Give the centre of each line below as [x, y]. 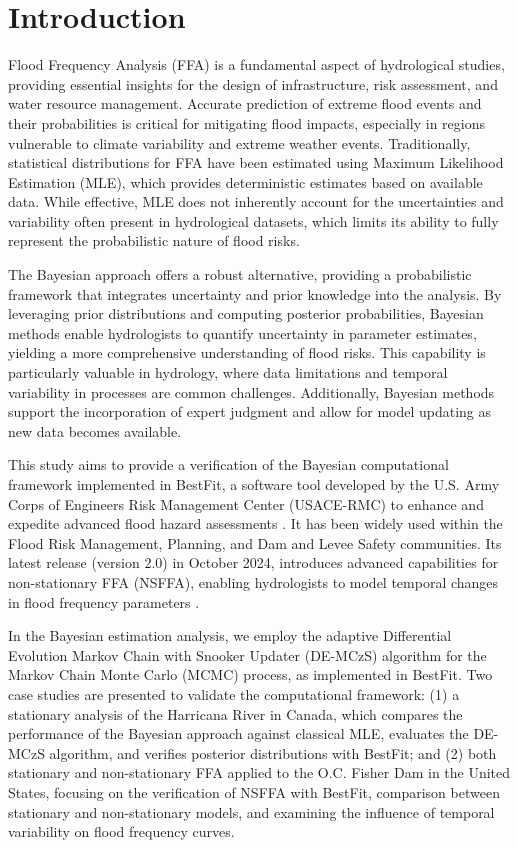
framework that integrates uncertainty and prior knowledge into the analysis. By [255, 293]
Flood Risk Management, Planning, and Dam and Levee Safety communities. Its [255, 542]
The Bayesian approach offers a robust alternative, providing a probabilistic [240, 274]
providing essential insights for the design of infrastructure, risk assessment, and [253, 83]
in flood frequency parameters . [104, 601]
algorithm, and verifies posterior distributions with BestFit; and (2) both [273, 752]
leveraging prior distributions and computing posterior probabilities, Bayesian [246, 313]
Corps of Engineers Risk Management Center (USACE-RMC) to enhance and [246, 503]
